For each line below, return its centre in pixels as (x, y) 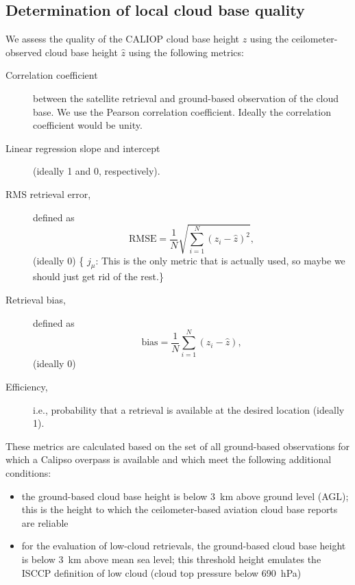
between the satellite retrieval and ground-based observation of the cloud (186, 98)
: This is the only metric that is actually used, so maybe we (220, 260)
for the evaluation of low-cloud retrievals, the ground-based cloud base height (184, 546)
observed (24, 52)
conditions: (28, 472)
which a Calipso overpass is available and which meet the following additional (169, 459)
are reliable (45, 522)
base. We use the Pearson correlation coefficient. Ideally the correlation (182, 111)
